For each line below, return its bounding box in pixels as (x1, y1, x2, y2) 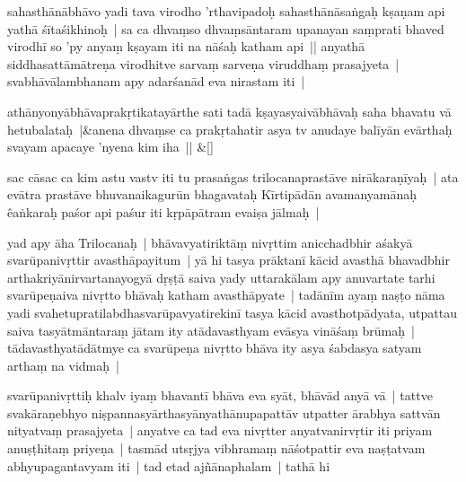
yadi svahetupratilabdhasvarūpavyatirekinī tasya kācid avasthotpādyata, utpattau (7, 302, 458, 321)
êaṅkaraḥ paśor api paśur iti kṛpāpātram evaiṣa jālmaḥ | (7, 202, 320, 221)
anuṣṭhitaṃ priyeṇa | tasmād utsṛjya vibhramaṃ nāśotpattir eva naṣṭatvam (7, 439, 426, 458)
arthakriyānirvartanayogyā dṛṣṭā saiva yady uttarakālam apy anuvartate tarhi (7, 267, 435, 286)
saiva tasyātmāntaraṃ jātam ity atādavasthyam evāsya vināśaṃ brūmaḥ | (7, 320, 415, 339)
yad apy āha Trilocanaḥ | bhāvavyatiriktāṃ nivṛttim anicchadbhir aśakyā (7, 232, 413, 251)
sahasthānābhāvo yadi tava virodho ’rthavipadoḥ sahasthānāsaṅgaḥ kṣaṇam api (7, 2, 445, 20)
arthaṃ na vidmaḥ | (7, 355, 119, 374)
